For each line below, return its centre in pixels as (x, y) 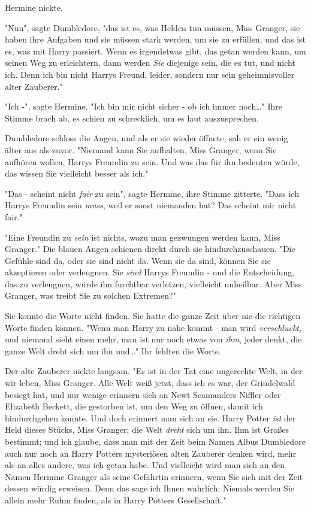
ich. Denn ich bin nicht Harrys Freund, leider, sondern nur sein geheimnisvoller (150, 74)
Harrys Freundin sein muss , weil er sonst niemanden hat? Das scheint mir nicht (151, 205)
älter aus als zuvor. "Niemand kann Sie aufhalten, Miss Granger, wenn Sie (141, 149)
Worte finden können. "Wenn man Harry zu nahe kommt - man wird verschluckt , (153, 327)
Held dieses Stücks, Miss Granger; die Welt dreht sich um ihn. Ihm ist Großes (147, 429)
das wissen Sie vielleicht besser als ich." (77, 173)
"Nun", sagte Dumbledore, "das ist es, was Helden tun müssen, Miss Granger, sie (153, 27)
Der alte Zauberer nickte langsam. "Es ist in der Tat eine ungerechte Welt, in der (154, 371)
